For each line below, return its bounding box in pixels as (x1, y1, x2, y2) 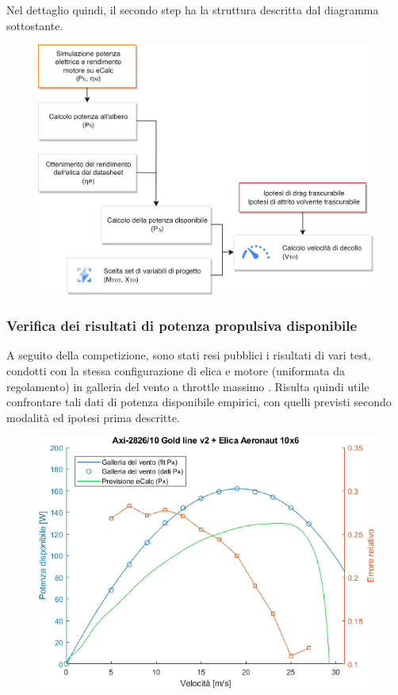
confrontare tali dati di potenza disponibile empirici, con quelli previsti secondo (6, 394, 392, 410)
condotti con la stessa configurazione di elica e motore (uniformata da (6, 363, 345, 378)
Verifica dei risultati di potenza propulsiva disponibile (6, 316, 358, 336)
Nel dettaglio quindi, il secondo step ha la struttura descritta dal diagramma (6, 2, 379, 17)
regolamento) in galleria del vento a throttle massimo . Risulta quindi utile (6, 378, 369, 394)
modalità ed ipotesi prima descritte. (6, 409, 180, 425)
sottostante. (6, 17, 63, 33)
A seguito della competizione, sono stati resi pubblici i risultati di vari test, (6, 347, 371, 363)
